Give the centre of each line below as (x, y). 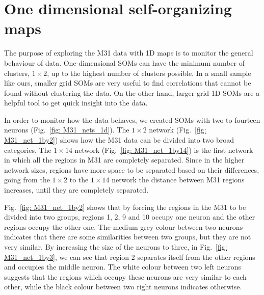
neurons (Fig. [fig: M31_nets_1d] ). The (67, 130)
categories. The (28, 150)
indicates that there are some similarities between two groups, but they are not (128, 237)
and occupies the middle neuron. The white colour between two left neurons (123, 267)
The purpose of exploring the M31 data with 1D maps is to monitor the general (129, 53)
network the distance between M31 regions (178, 180)
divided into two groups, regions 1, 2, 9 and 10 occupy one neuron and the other (130, 217)
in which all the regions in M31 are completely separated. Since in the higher (124, 160)
